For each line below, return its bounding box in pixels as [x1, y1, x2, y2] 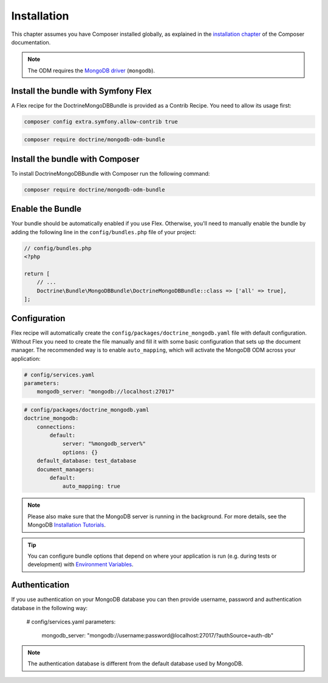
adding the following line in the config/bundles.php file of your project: [11, 228, 197, 235]
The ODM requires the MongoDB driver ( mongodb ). [27, 67, 155, 74]
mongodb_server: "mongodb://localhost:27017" [36, 388, 175, 395]
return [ [24, 270, 50, 277]
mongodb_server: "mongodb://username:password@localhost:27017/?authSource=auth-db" [41, 632, 273, 639]
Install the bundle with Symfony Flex [11, 86, 152, 96]
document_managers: [36, 466, 95, 473]
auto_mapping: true [62, 483, 121, 490]
